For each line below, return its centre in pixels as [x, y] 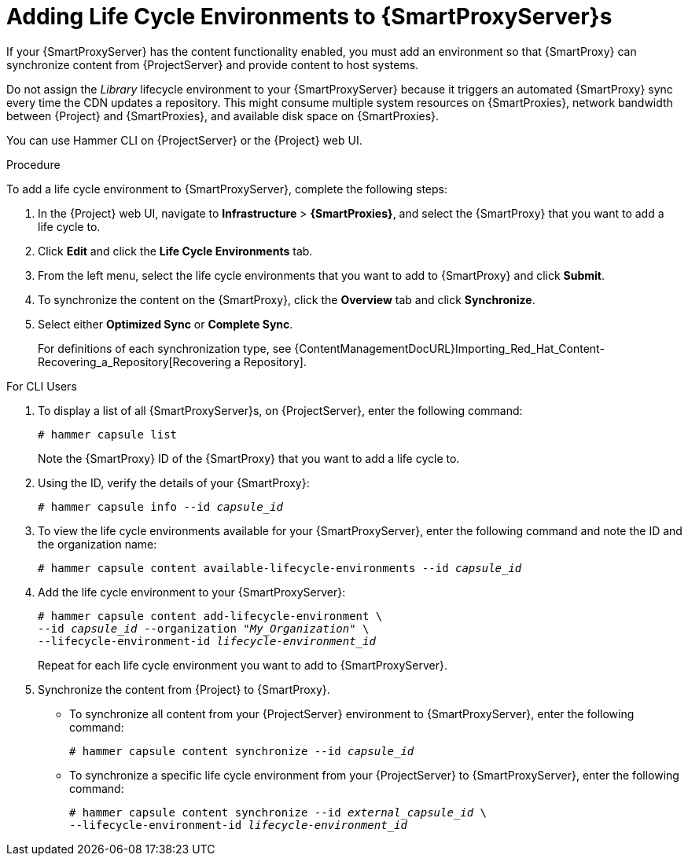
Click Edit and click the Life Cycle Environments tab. [175, 251]
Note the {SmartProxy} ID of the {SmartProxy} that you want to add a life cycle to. [249, 458]
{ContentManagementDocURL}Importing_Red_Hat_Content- [449, 348]
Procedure [33, 164]
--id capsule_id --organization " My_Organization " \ [204, 628]
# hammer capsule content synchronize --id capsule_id [242, 751]
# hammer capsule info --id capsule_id [160, 506]
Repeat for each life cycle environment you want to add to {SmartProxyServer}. [243, 665]
